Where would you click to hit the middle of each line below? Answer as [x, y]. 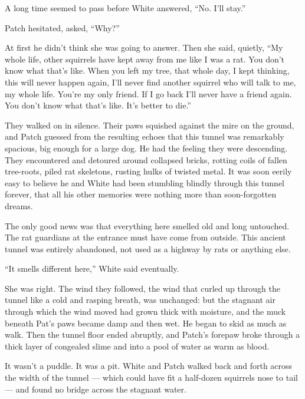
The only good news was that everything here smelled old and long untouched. [147, 225]
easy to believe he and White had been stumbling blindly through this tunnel [145, 182]
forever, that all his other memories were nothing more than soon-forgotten [141, 194]
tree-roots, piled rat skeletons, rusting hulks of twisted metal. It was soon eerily [148, 171]
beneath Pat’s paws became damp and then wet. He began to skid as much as [146, 323]
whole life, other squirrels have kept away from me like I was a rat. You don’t [145, 59]
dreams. [19, 205]
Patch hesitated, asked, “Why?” [62, 27]
